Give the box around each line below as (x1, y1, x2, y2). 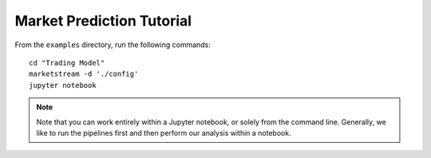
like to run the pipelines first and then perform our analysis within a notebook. (36, 128, 291, 137)
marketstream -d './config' (29, 69, 139, 79)
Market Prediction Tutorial (14, 12, 192, 30)
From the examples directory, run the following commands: (14, 40, 212, 49)
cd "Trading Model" (29, 58, 105, 67)
